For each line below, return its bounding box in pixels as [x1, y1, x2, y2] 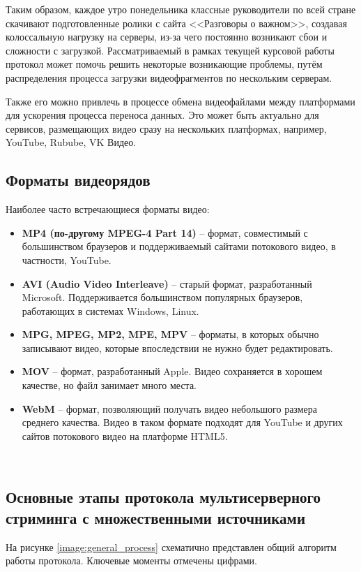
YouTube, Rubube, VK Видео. [6, 135, 137, 149]
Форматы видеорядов [6, 169, 151, 191]
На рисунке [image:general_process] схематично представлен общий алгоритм [6, 539, 337, 554]
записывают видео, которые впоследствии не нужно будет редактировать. [22, 340, 333, 355]
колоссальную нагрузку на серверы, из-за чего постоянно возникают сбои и [6, 29, 328, 44]
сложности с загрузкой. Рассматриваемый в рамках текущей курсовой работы [6, 43, 335, 57]
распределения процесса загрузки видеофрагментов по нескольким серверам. [6, 70, 332, 85]
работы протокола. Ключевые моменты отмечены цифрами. [6, 553, 257, 568]
